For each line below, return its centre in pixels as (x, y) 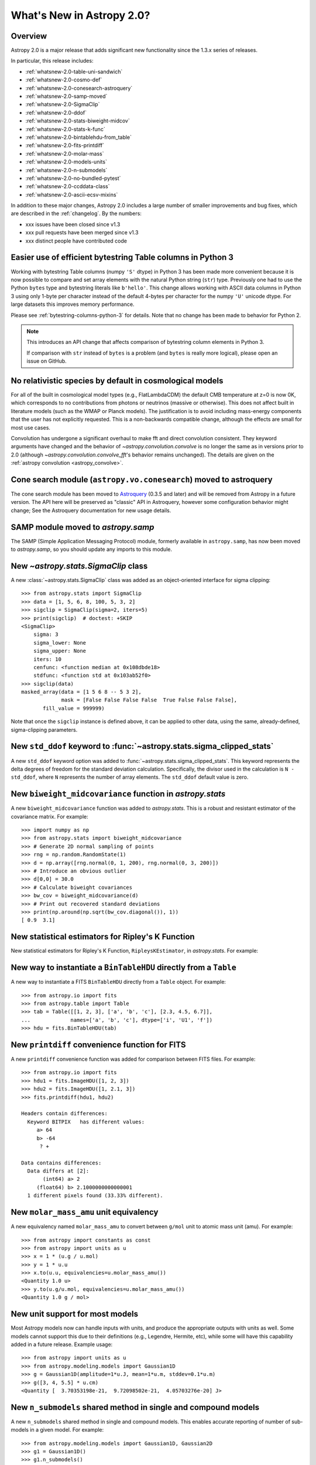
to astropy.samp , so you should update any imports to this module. (92, 549)
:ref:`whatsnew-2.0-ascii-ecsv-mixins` (72, 195)
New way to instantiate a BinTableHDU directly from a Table (123, 968)
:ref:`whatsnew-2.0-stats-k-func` (65, 129)
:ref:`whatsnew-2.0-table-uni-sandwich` (74, 71)
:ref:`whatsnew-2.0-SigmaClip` (63, 104)
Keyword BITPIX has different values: (86, 1122)
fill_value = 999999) (74, 708)
